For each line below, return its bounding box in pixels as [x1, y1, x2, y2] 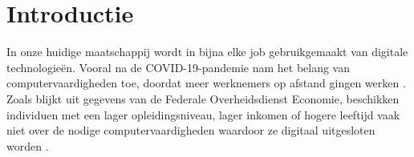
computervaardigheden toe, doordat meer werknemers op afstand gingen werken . [6, 74, 406, 91]
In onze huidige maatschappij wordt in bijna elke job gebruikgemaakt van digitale [6, 43, 408, 60]
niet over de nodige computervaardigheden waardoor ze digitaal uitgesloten [6, 122, 375, 139]
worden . [6, 137, 49, 154]
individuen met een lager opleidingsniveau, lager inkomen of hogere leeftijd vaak [6, 106, 400, 123]
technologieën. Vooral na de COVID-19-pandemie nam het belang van [6, 58, 351, 75]
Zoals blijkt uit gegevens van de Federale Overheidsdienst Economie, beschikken [6, 90, 400, 107]
